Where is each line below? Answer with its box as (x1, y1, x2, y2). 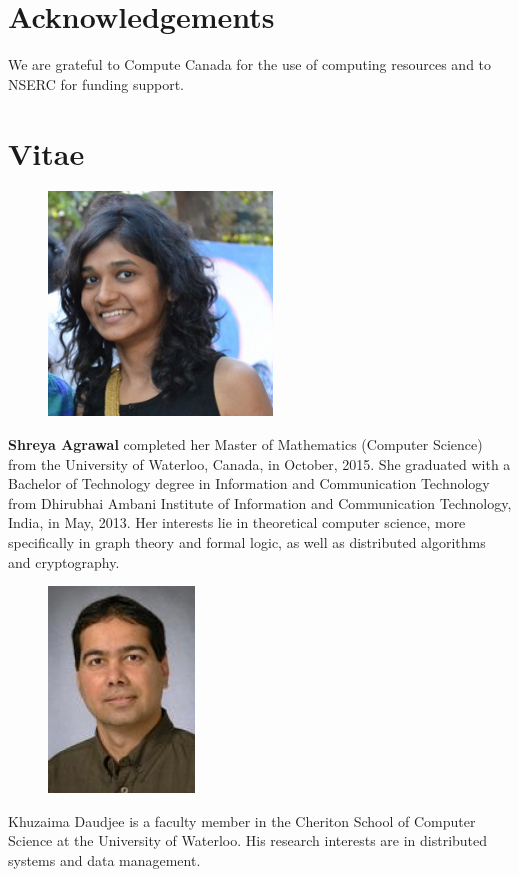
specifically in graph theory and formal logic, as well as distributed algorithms (8, 532, 486, 552)
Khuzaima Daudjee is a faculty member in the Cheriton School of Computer (8, 810, 476, 831)
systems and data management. (8, 849, 201, 870)
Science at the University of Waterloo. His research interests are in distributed (8, 830, 488, 851)
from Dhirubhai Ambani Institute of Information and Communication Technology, (8, 492, 512, 513)
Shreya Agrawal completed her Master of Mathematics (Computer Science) (8, 434, 483, 455)
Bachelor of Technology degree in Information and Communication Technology (8, 473, 490, 494)
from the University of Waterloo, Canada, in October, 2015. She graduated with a (8, 453, 511, 474)
